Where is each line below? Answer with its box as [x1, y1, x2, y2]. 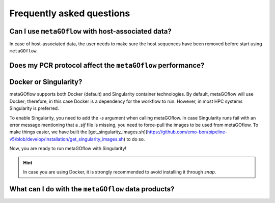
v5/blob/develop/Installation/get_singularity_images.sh [9, 136, 124, 142]
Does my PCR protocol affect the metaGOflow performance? [9, 61, 205, 70]
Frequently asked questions [9, 8, 130, 19]
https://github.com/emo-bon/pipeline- [147, 129, 228, 135]
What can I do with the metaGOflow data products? [9, 185, 175, 193]
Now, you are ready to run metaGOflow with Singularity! [9, 146, 127, 152]
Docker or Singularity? [9, 78, 82, 86]
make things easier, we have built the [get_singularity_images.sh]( [9, 129, 148, 135]
